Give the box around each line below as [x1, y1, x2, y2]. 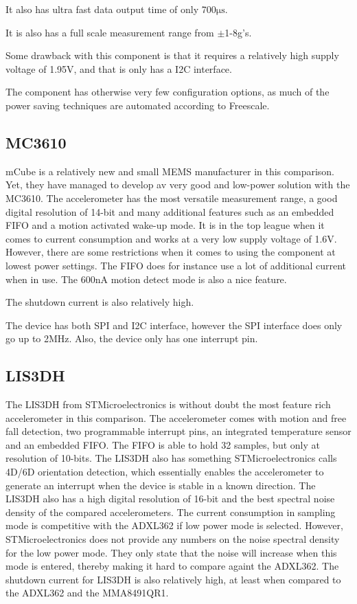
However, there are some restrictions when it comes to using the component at [5, 245, 336, 259]
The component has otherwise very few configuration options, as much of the [5, 85, 330, 99]
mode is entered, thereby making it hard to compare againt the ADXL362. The [5, 559, 339, 573]
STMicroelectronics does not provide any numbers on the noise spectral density [5, 532, 340, 546]
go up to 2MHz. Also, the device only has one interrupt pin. [5, 331, 258, 346]
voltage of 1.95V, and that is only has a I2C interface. [5, 61, 232, 76]
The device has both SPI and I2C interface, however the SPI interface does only [5, 317, 343, 332]
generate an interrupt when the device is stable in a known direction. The [5, 478, 316, 492]
